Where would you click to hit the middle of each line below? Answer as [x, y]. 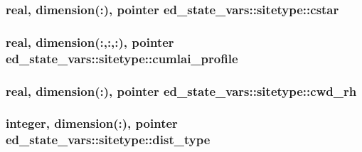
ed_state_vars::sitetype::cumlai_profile [122, 58]
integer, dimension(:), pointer [92, 123]
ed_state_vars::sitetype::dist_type [108, 140]
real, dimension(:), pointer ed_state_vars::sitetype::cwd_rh [181, 91]
